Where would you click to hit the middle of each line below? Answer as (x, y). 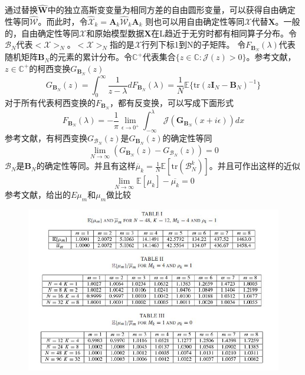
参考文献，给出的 (38, 195)
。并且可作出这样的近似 (255, 166)
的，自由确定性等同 (42, 33)
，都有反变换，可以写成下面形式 (171, 102)
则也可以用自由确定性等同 (195, 21)
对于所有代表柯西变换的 (50, 102)
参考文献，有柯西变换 (46, 137)
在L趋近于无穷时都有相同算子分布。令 (224, 33)
